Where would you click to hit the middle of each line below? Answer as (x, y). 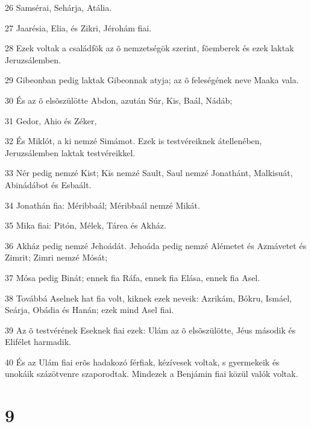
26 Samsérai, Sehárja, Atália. (58, 7)
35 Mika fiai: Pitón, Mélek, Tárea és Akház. (86, 225)
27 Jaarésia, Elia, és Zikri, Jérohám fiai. (78, 27)
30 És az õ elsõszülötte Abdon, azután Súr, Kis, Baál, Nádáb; (119, 100)
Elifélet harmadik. (38, 342)
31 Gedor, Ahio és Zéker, (51, 120)
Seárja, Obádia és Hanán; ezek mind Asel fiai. (90, 310)
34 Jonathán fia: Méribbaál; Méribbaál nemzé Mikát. (102, 205)
